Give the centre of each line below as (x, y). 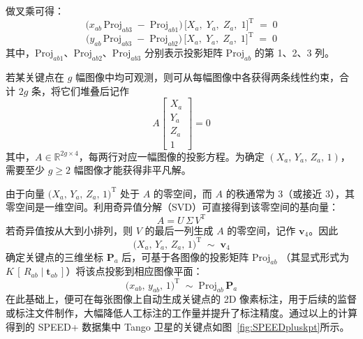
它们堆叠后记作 (95, 90)
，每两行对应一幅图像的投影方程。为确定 (171, 156)
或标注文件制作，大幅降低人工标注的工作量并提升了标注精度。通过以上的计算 (181, 312)
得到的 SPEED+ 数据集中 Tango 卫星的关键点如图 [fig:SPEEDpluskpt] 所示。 (178, 326)
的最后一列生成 (179, 230)
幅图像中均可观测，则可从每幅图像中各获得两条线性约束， (208, 76)
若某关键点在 (35, 76)
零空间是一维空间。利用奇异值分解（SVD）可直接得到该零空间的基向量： (172, 207)
